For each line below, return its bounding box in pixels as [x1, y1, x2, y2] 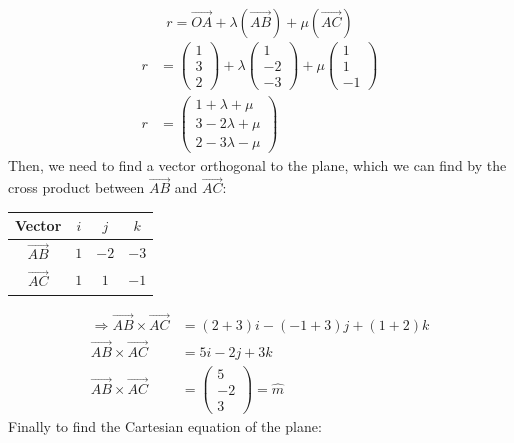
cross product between [8, 177, 145, 198]
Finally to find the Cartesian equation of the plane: [8, 416, 322, 437]
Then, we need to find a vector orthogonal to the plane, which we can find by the [8, 155, 507, 176]
